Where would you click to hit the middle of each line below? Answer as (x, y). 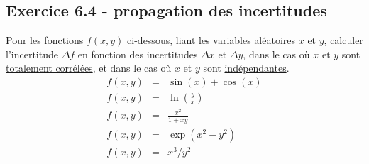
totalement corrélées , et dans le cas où (89, 68)
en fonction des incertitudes (138, 54)
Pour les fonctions (45, 40)
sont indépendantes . (246, 68)
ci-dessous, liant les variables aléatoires (211, 40)
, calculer (343, 40)
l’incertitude (32, 54)
